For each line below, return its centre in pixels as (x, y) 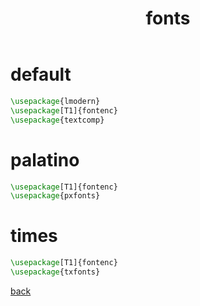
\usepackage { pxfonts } (55, 196)
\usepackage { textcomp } (57, 120)
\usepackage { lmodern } (55, 101)
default (41, 74)
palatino (45, 159)
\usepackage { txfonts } (55, 272)
